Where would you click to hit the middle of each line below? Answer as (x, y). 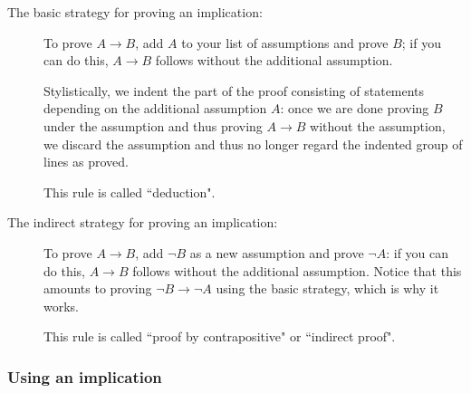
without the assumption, (378, 125)
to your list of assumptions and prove (285, 42)
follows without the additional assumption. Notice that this (297, 270)
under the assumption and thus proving (153, 125)
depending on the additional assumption (155, 108)
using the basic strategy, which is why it (327, 288)
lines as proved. (86, 162)
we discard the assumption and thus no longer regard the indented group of (253, 144)
